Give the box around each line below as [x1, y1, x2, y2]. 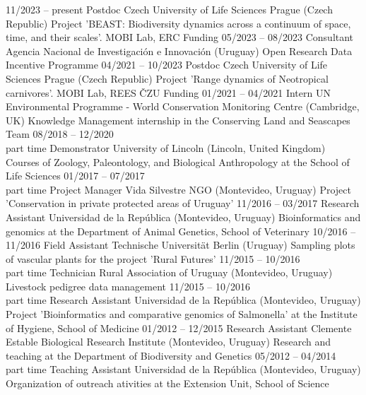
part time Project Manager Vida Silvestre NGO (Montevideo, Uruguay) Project [6, 182, 351, 196]
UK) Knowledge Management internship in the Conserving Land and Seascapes [6, 112, 350, 127]
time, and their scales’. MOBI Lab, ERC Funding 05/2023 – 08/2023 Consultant [6, 30, 354, 45]
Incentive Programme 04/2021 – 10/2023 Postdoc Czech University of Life [6, 57, 328, 72]
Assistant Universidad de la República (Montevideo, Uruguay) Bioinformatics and [6, 209, 361, 224]
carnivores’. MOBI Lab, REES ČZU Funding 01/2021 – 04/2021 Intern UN [6, 85, 331, 100]
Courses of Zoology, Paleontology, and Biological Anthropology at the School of [6, 154, 350, 169]
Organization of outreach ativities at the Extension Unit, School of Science [6, 376, 329, 391]
